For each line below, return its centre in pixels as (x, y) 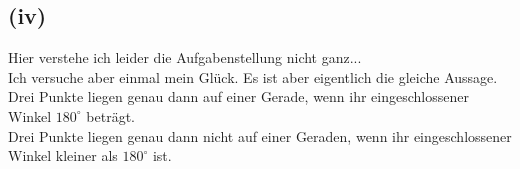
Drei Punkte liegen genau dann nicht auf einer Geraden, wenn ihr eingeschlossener (260, 135)
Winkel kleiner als (63, 155)
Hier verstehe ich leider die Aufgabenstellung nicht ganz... (185, 57)
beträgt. (110, 115)
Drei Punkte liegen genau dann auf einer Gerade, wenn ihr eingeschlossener (238, 96)
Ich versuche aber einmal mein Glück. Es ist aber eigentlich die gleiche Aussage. (253, 76)
